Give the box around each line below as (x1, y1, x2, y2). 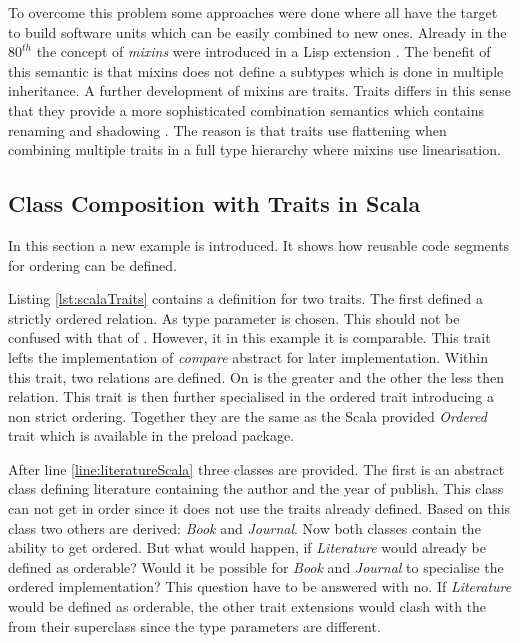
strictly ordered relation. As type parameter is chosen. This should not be (8, 307, 460, 328)
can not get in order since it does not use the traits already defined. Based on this (8, 498, 511, 519)
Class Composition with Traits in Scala (8, 188, 421, 219)
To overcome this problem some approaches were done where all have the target (8, 2, 498, 22)
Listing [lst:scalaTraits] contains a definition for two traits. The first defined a (8, 288, 483, 309)
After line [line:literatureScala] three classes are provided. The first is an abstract (8, 458, 505, 479)
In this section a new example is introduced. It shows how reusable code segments (8, 234, 510, 255)
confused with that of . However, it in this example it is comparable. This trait (8, 327, 491, 348)
